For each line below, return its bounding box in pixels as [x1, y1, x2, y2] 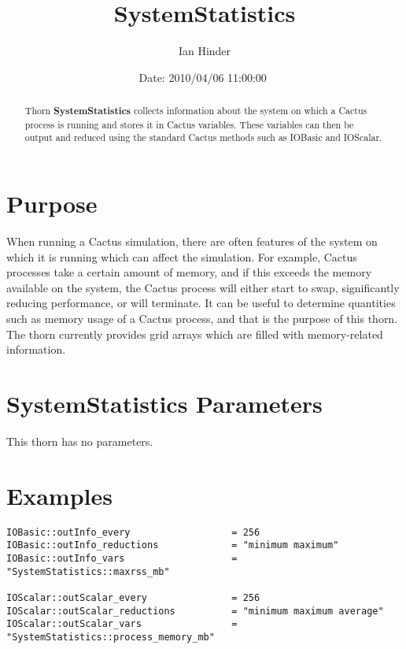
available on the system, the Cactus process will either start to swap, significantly [6, 279, 400, 295]
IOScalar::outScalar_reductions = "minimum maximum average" [6, 605, 384, 617]
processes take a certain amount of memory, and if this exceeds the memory [6, 264, 372, 280]
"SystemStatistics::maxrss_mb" [6, 566, 170, 577]
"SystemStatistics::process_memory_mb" [6, 631, 215, 643]
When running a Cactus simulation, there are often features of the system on [6, 233, 378, 250]
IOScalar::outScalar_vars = [6, 618, 238, 630]
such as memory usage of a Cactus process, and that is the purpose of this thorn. [6, 310, 398, 326]
